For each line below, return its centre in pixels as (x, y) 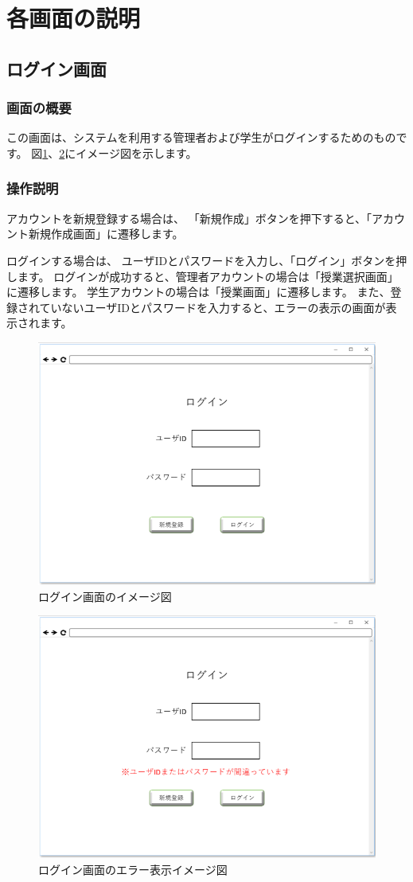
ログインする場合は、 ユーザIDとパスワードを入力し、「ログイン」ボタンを (201, 260)
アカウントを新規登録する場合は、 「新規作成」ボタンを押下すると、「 (189, 218)
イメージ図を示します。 (136, 152)
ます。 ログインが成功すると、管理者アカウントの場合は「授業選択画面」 (208, 276)
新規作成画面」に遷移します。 (106, 234)
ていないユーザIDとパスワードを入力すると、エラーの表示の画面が (212, 307)
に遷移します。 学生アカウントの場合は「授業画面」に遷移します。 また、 (199, 292)
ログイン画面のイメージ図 (105, 596)
